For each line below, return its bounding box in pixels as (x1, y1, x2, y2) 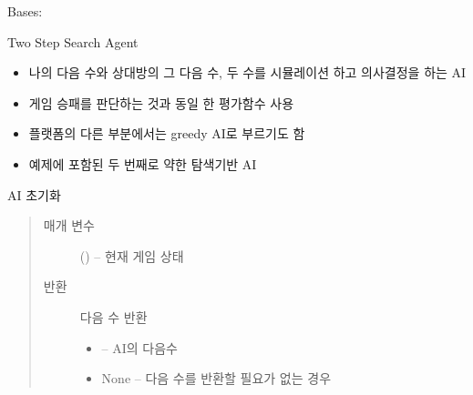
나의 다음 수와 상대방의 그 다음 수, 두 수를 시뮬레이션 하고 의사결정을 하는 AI (28, 63, 467, 82)
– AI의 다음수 (101, 338, 178, 357)
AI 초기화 (7, 185, 61, 204)
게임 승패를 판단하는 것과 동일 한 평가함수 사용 (28, 93, 294, 112)
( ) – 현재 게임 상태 (79, 246, 184, 265)
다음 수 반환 (79, 307, 148, 326)
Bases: (7, 2, 43, 20)
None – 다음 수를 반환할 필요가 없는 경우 (101, 369, 332, 388)
